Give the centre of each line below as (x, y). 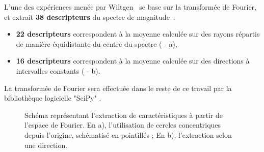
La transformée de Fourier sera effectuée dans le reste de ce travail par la (118, 88)
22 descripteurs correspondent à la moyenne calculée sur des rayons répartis (138, 34)
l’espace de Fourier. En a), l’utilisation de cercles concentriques (123, 125)
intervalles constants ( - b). (58, 70)
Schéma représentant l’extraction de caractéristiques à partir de (124, 115)
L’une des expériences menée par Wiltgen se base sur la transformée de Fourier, (130, 7)
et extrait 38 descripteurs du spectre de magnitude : (90, 17)
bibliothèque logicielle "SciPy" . (53, 98)
